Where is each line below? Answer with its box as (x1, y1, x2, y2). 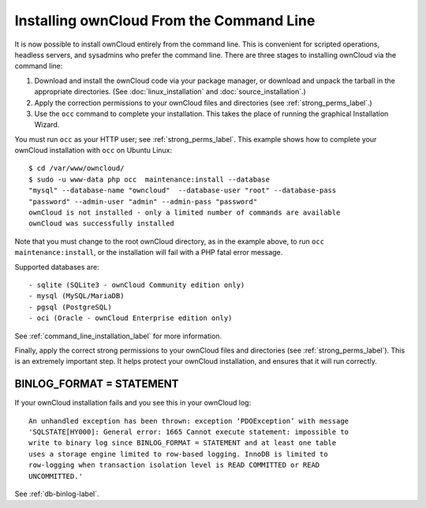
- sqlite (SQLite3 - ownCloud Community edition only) (28, 280, 245, 289)
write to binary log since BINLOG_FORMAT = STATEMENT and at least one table (28, 439, 337, 447)
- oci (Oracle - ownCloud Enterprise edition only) (28, 314, 233, 323)
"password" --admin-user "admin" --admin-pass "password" (28, 197, 258, 206)
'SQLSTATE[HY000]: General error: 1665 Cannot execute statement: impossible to (28, 428, 349, 436)
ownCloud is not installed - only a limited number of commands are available (28, 208, 341, 217)
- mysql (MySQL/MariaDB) (28, 292, 125, 301)
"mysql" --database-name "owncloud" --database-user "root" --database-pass (28, 186, 337, 195)
